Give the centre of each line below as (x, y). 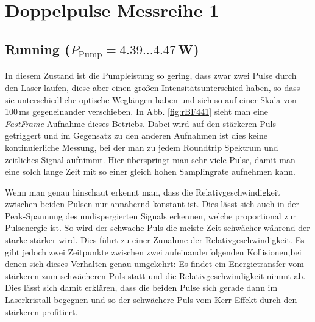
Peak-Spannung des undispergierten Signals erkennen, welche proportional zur (150, 215)
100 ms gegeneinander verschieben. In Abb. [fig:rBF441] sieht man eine (137, 112)
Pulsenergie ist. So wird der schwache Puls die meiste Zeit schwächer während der (157, 228)
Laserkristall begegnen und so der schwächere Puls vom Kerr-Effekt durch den (151, 300)
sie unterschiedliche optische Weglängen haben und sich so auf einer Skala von (151, 99)
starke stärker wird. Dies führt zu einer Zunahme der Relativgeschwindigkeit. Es (155, 240)
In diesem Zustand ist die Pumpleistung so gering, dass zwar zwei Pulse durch (151, 75)
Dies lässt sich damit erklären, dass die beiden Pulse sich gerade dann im (141, 287)
